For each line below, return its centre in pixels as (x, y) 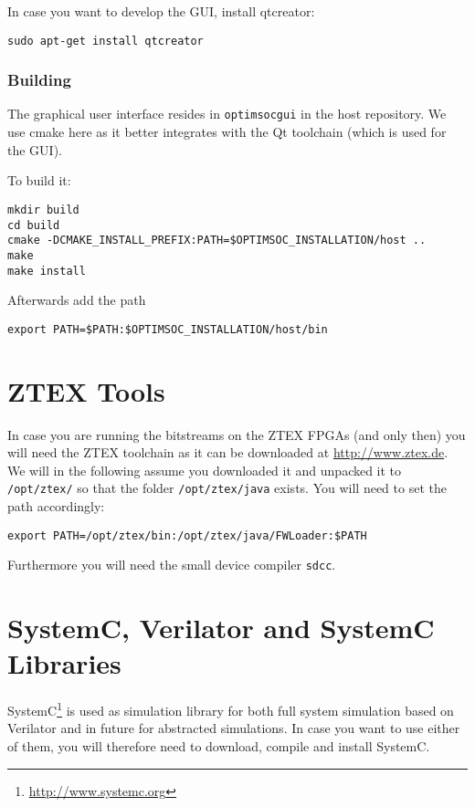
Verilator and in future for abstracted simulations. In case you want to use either (234, 728)
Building (39, 80)
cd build (34, 225)
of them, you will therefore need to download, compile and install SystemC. (219, 746)
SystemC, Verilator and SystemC (221, 628)
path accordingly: (56, 506)
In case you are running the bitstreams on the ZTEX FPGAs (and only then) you (237, 434)
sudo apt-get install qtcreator (106, 41)
